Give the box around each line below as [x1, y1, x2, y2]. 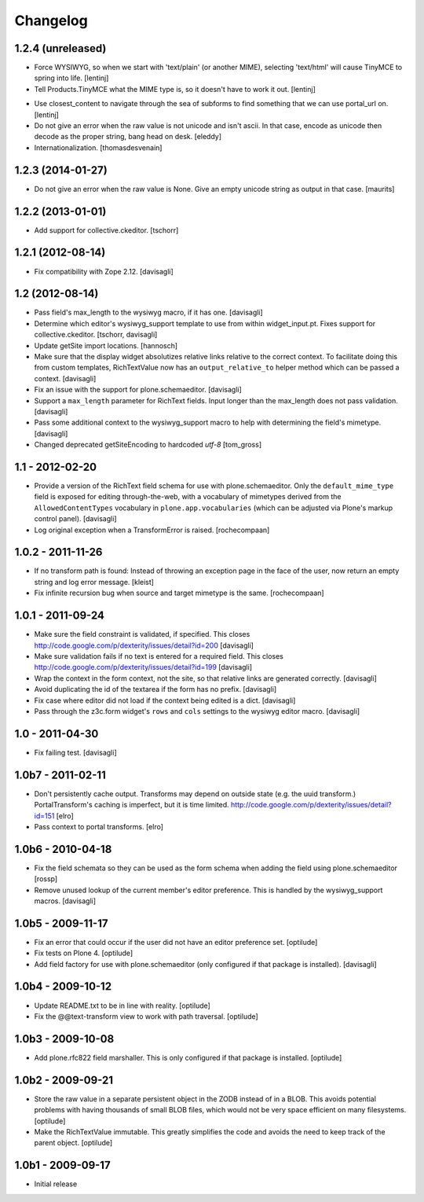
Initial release [34, 1179, 78, 1189]
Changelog [14, 12, 88, 29]
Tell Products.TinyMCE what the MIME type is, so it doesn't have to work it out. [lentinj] [34, 84, 316, 94]
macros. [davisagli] [34, 896, 97, 906]
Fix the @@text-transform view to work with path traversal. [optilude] [34, 1011, 258, 1021]
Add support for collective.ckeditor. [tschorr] [34, 225, 179, 235]
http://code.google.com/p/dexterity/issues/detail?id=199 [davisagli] [34, 663, 253, 672]
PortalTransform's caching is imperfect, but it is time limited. [34, 800, 229, 810]
